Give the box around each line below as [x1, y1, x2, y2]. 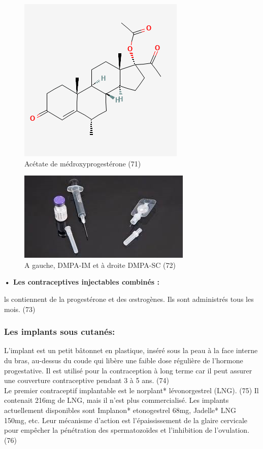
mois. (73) [4, 303, 36, 314]
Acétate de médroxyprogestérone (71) [24, 158, 141, 168]
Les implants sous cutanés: [4, 325, 115, 338]
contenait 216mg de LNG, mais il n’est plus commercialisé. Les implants [4, 395, 229, 405]
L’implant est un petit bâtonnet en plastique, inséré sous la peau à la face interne [4, 345, 258, 356]
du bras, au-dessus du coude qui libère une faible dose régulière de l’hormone [4, 355, 243, 365]
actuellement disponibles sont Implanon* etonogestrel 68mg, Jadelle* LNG [4, 404, 236, 415]
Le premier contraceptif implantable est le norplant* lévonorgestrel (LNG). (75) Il [4, 385, 259, 395]
